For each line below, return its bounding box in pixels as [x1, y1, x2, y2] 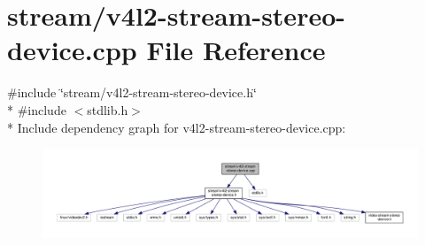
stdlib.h [87, 100, 128, 119]
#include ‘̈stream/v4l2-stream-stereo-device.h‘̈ [7, 83, 257, 102]
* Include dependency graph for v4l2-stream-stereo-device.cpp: [7, 118, 346, 136]
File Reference [146, 32, 326, 68]
